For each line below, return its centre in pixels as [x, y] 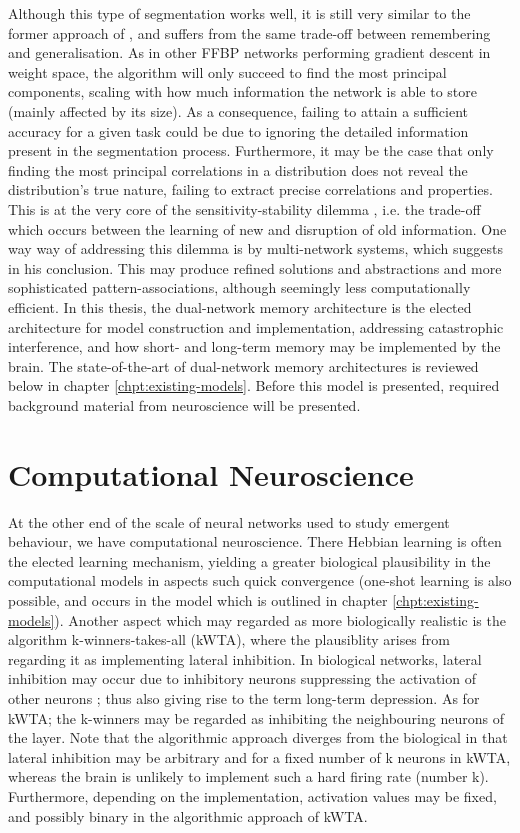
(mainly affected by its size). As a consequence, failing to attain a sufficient [238, 110]
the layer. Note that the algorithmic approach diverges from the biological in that [258, 737]
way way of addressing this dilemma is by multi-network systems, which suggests [256, 248]
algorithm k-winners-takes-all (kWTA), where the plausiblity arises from [229, 639]
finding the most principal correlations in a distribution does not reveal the [238, 169]
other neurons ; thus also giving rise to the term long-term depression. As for [244, 697]
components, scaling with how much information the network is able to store [243, 91]
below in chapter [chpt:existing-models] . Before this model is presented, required [254, 385]
